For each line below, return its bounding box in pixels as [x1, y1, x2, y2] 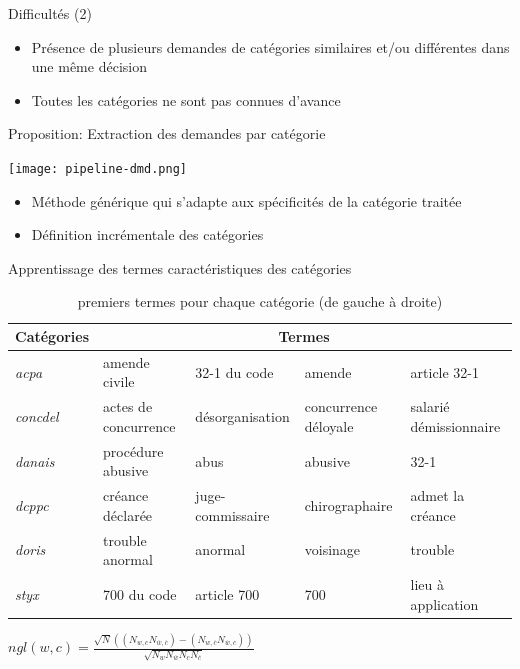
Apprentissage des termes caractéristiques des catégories [8, 257, 352, 278]
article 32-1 [410, 361, 480, 382]
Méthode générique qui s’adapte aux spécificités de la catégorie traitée [31, 190, 462, 211]
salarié [410, 396, 450, 417]
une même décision [31, 56, 147, 77]
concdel [15, 406, 59, 427]
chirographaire [304, 494, 393, 515]
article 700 [195, 583, 260, 604]
